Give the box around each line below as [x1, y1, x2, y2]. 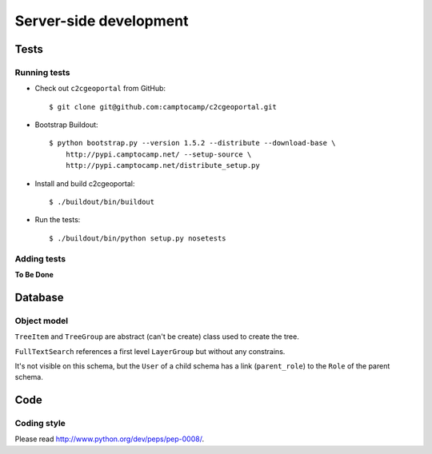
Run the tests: [34, 215, 81, 225]
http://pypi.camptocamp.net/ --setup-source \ [65, 149, 252, 159]
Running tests [14, 66, 70, 78]
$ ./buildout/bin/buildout [49, 197, 155, 207]
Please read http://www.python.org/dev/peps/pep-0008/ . [14, 434, 204, 444]
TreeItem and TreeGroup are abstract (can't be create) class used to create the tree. [14, 332, 299, 341]
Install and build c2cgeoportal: [34, 178, 135, 188]
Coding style [14, 418, 66, 429]
